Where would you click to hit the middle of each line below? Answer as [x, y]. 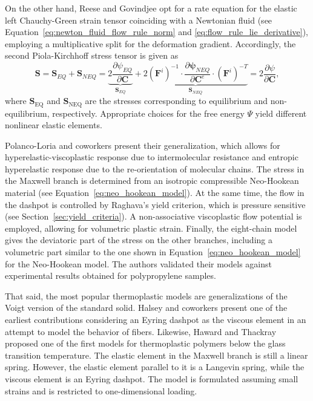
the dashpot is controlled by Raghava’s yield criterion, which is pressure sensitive [155, 204]
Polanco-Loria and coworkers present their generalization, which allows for [143, 145]
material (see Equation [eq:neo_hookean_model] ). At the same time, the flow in [155, 193]
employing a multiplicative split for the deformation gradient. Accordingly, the [150, 43]
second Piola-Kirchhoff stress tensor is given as [92, 55]
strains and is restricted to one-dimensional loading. [101, 390]
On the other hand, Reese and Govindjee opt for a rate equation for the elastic [151, 8]
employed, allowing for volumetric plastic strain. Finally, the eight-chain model [151, 228]
